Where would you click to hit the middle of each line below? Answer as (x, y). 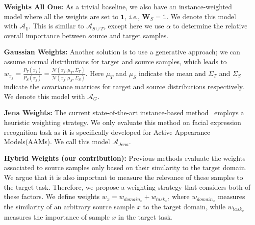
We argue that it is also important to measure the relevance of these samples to (124, 177)
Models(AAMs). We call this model (57, 141)
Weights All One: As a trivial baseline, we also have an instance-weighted (118, 6)
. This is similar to (56, 26)
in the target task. (146, 216)
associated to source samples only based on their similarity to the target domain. (126, 167)
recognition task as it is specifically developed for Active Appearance (107, 132)
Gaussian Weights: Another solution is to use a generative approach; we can (122, 52)
